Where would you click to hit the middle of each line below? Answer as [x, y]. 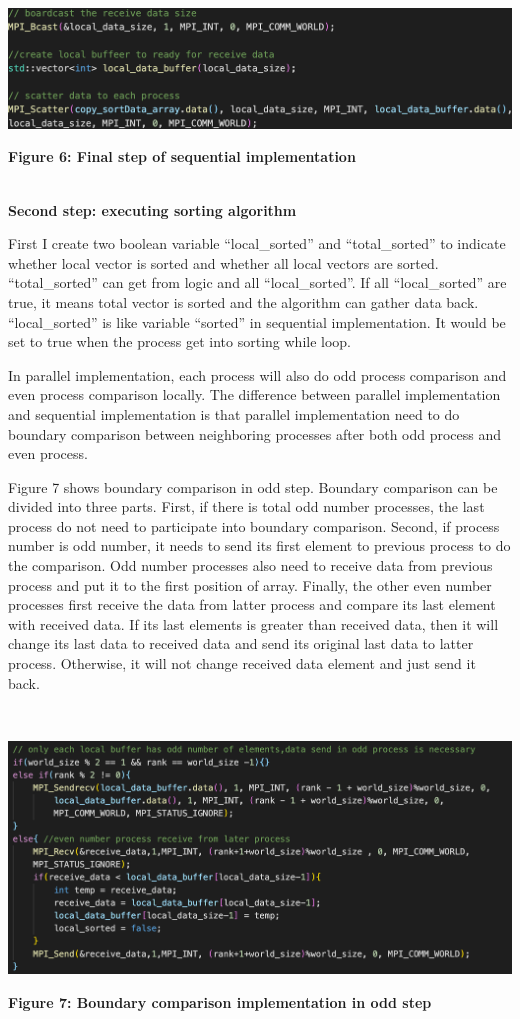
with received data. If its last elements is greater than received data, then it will [253, 623]
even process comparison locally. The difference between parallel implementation [254, 394]
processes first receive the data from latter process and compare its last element [252, 604]
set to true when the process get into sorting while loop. [180, 341]
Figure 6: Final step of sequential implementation [182, 156]
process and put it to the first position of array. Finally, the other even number [250, 584]
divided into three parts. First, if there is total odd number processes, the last [246, 506]
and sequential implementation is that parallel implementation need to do [234, 413]
